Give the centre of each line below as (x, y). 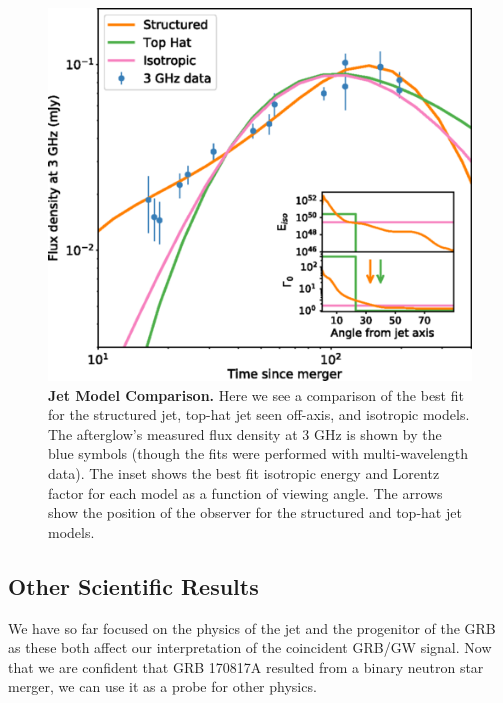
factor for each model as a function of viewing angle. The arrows (245, 492)
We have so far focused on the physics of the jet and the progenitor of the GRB (252, 627)
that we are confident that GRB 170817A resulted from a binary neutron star (246, 666)
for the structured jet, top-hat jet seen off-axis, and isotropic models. (259, 414)
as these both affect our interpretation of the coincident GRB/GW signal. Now (250, 647)
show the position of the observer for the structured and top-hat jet (255, 512)
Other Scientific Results (133, 585)
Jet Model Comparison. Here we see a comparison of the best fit (256, 394)
